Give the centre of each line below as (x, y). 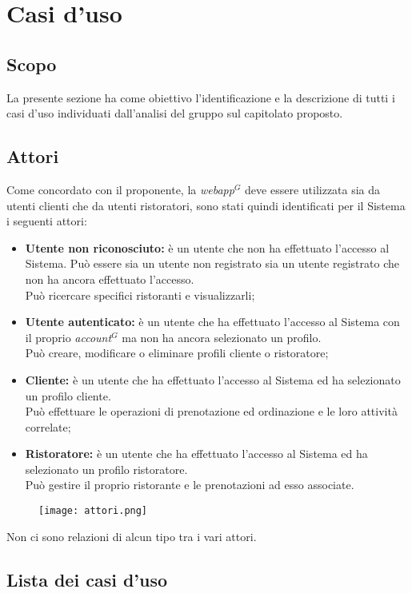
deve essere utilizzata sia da (313, 189)
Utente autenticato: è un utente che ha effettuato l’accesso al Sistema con (212, 322)
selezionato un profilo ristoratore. (106, 469)
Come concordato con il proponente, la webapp (120, 189)
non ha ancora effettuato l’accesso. (110, 279)
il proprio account (68, 337)
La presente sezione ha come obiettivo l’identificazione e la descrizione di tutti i (201, 97)
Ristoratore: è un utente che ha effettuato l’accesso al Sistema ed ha (196, 454)
